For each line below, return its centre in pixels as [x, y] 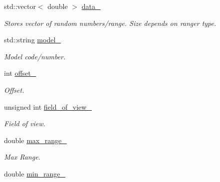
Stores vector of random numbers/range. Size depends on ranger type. [110, 23]
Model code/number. [35, 56]
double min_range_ [35, 173]
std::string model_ [32, 40]
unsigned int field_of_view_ [48, 106]
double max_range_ [35, 140]
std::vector [20, 6]
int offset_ [20, 73]
